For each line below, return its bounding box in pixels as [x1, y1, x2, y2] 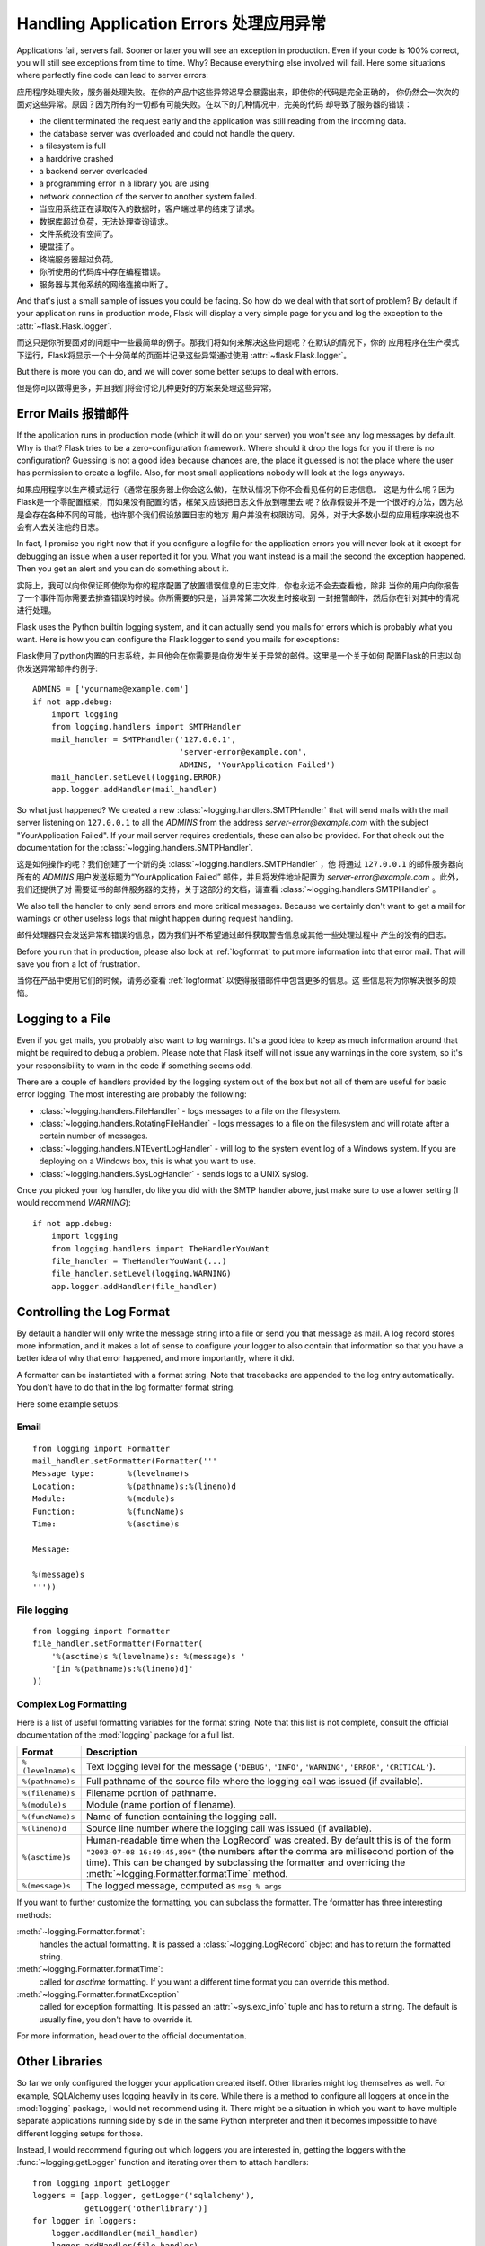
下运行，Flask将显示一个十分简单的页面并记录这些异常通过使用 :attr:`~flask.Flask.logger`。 [16, 349, 352, 360]
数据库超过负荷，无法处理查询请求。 [39, 216, 173, 226]
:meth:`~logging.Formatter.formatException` [16, 1989, 180, 2000]
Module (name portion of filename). [85, 1799, 237, 1811]
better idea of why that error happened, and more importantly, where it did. [16, 1353, 295, 1364]
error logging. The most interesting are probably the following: [16, 1089, 247, 1100]
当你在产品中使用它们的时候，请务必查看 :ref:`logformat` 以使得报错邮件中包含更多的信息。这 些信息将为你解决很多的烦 [16, 975, 457, 986]
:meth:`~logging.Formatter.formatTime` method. [85, 1868, 288, 1880]
